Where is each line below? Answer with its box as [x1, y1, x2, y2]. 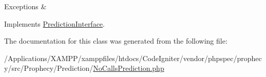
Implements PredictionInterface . [4, 18, 105, 29]
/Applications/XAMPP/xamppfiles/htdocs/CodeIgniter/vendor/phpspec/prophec [4, 52, 262, 63]
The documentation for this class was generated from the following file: [4, 35, 227, 46]
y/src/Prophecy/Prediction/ [4, 63, 93, 73]
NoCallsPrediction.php [93, 63, 164, 73]
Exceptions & [4, 1, 47, 11]
